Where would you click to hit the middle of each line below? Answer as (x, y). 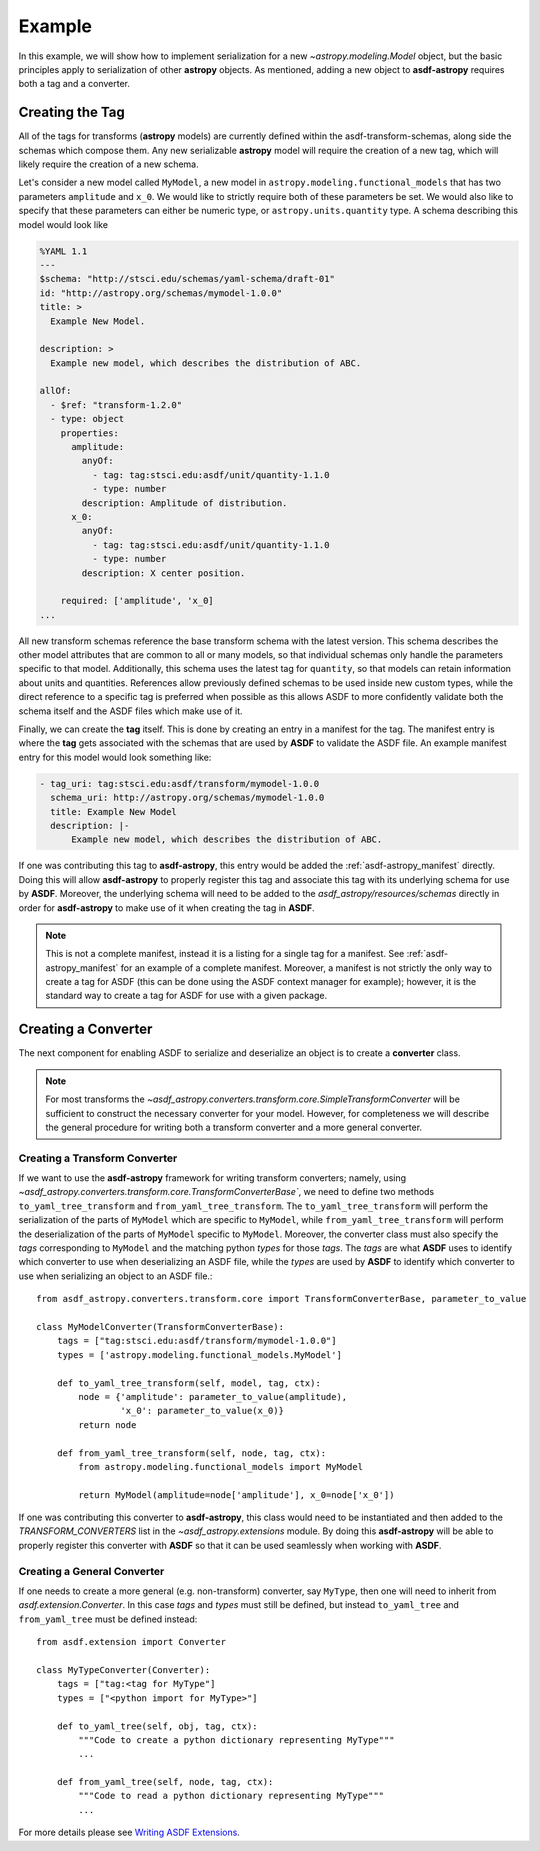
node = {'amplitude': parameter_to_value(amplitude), (213, 1396)
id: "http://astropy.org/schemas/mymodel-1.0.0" (161, 293)
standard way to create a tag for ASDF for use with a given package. (186, 996)
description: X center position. (163, 573)
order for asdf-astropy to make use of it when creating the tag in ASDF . (166, 907)
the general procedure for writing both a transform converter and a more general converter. (234, 1127)
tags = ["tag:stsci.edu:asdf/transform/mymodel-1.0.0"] (196, 1341)
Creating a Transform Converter (98, 1158)
